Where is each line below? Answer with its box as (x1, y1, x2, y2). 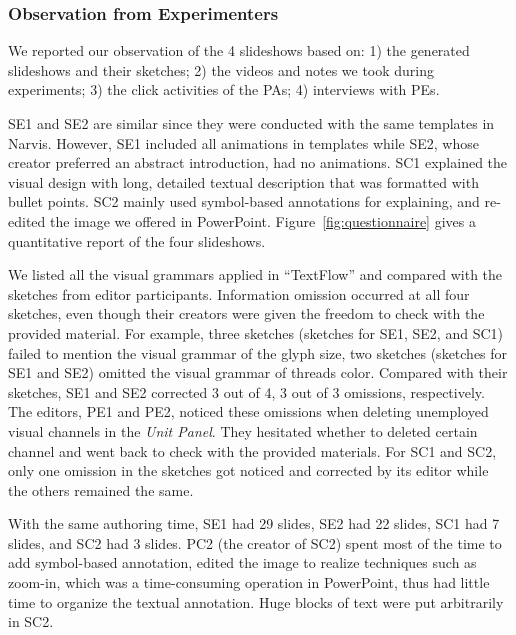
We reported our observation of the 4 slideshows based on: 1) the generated (8, 40, 470, 61)
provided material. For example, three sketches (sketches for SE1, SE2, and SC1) (8, 322, 503, 343)
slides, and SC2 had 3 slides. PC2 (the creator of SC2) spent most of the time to (8, 532, 502, 553)
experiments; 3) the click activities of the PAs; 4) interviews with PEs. (8, 79, 440, 100)
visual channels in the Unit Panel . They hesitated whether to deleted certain (8, 420, 478, 441)
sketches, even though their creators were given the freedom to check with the (8, 303, 485, 324)
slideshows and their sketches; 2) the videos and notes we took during (8, 59, 435, 80)
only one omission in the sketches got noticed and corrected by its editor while (8, 460, 489, 481)
